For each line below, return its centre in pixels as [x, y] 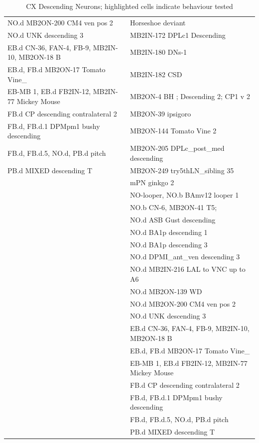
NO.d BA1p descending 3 [169, 244]
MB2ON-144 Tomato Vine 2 [173, 131]
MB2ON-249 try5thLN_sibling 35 [182, 170]
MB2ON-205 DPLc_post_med [177, 148]
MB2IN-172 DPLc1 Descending [178, 35]
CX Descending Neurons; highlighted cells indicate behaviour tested [129, 6]
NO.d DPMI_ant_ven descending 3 [185, 257]
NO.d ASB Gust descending [173, 219]
